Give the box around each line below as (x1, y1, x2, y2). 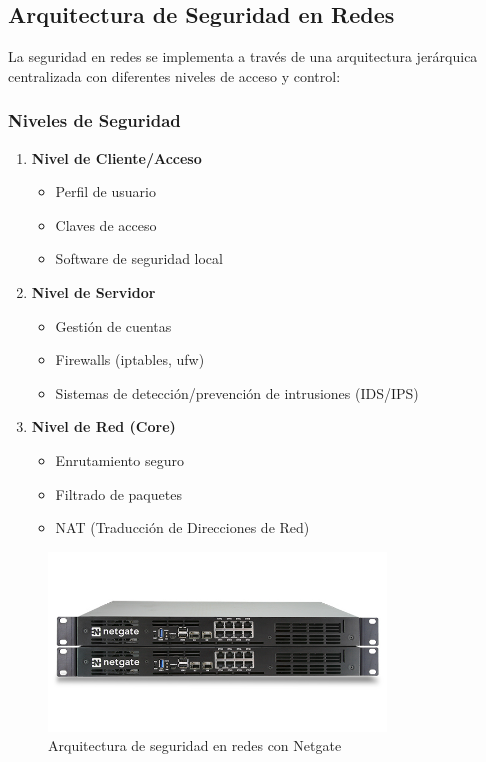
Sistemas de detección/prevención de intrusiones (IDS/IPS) (55, 382, 419, 403)
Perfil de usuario (55, 181, 156, 202)
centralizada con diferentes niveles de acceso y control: (8, 65, 341, 86)
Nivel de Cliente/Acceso (31, 147, 202, 168)
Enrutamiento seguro (55, 449, 184, 470)
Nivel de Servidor (31, 281, 156, 302)
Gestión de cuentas (55, 315, 172, 336)
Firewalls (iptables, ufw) (55, 349, 205, 370)
